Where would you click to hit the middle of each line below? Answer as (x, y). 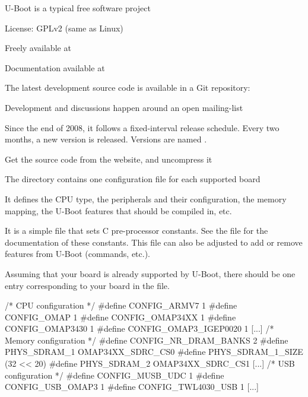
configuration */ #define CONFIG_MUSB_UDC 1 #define (115, 375)
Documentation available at (55, 67)
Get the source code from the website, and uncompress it (109, 159)
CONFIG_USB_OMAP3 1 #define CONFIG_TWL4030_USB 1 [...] (132, 387)
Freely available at (38, 48)
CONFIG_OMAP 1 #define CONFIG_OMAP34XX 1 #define (120, 317)
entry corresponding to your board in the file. (87, 285)
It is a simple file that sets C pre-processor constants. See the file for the (136, 231)
